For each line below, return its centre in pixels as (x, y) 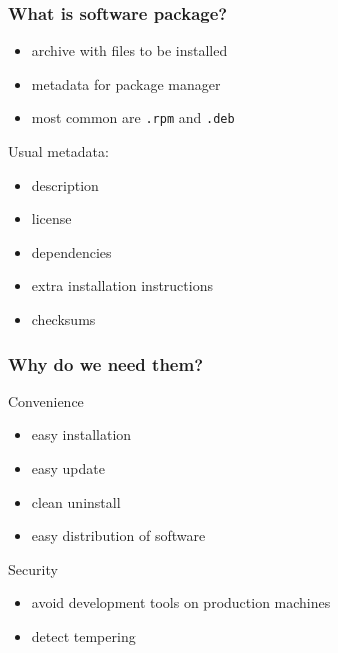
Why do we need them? (106, 363)
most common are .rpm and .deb (133, 117)
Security (33, 568)
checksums (63, 319)
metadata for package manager (126, 83)
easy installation (81, 434)
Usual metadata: (58, 151)
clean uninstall (76, 501)
